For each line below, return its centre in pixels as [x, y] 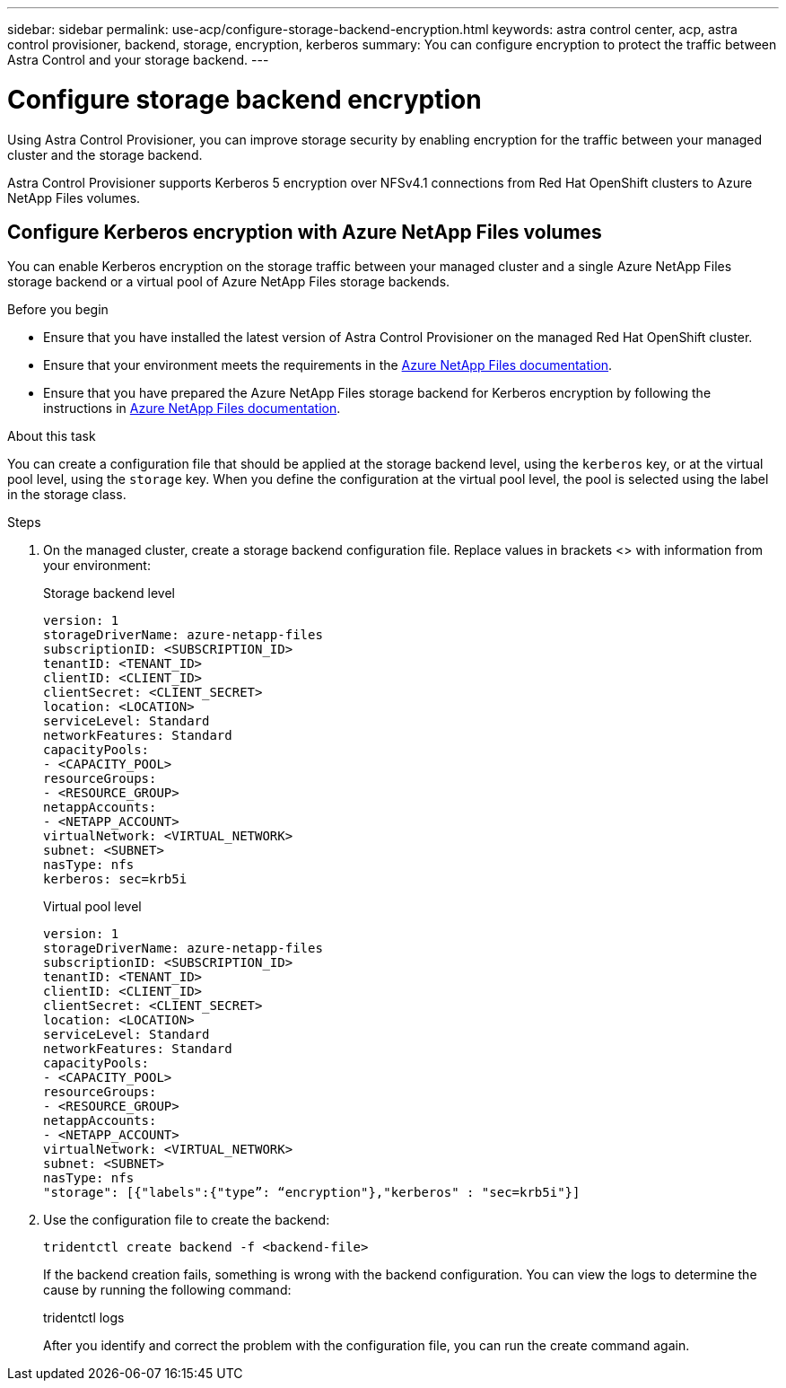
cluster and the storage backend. [105, 154]
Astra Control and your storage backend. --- [138, 60]
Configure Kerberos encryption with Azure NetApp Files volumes [305, 232]
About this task [52, 436]
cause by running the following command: [167, 1290]
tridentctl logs [84, 1318]
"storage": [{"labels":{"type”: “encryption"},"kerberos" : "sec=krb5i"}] [312, 1193]
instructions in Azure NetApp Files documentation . [192, 408]
